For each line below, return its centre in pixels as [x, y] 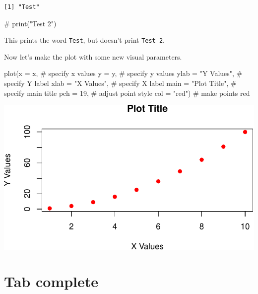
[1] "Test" [22, 7]
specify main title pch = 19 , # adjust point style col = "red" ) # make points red [127, 93]
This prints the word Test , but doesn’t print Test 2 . [84, 40]
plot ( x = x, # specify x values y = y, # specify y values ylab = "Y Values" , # [123, 73]
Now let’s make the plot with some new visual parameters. [93, 56]
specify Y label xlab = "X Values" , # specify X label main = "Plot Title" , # [120, 83]
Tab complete [51, 281]
